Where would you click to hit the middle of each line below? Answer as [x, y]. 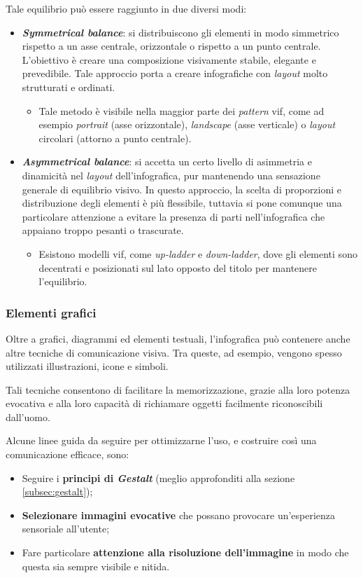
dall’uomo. [28, 417]
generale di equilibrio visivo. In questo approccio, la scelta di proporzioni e [182, 189]
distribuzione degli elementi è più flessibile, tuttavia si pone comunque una [182, 203]
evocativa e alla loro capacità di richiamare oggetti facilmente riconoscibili [164, 403]
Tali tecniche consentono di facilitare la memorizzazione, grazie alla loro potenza [178, 389]
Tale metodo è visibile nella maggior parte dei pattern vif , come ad [181, 110]
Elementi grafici [51, 312]
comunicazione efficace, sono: [67, 454]
